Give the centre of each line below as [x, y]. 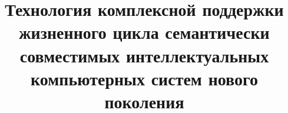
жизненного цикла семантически [144, 32]
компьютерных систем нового [144, 78]
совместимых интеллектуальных [144, 55]
